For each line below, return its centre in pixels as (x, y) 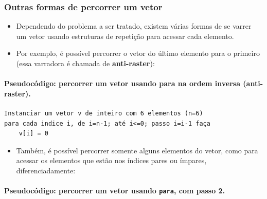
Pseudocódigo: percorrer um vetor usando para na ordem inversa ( (125, 83)
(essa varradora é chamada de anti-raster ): (85, 63)
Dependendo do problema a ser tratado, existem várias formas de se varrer (134, 26)
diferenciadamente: (46, 170)
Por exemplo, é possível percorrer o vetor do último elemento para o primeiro (138, 53)
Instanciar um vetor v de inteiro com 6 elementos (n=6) (104, 113)
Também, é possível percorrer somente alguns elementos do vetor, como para (137, 150)
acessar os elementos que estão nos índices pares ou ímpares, (111, 160)
